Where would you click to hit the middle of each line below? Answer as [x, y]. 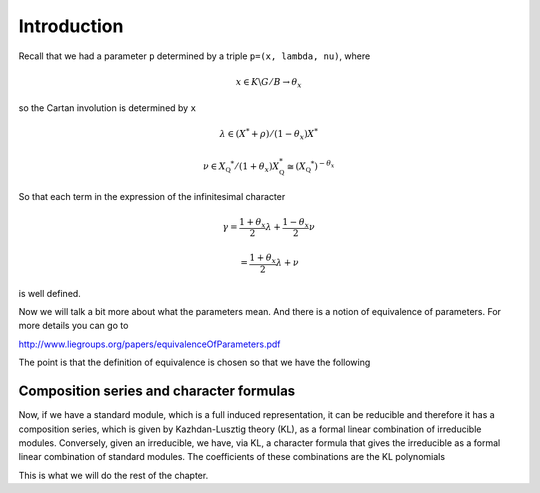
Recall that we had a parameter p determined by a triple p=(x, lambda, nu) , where [194, 56]
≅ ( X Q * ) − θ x [310, 166]
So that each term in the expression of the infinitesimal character [152, 197]
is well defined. [50, 293]
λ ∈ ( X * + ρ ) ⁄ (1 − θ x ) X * [269, 134]
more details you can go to [73, 326]
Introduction [71, 26]
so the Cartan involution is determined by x [107, 108]
